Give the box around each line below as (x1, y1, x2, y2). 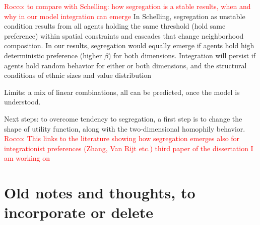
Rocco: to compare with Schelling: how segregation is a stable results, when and (4, 1, 251, 11)
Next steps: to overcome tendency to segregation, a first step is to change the (4, 113, 242, 124)
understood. (4, 96, 41, 107)
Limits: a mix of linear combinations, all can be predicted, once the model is (4, 86, 240, 97)
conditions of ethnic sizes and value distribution (4, 70, 152, 80)
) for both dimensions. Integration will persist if (108, 50, 256, 60)
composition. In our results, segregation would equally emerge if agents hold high (4, 40, 254, 51)
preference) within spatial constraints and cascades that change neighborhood (4, 30, 244, 41)
